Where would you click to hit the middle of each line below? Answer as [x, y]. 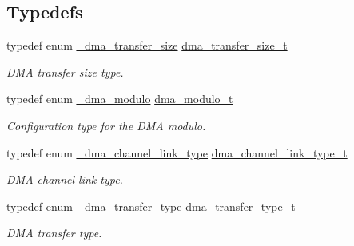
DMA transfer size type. [65, 71]
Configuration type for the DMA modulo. [106, 125]
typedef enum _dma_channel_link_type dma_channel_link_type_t [177, 152]
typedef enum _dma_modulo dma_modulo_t [120, 99]
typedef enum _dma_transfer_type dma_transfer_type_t [151, 206]
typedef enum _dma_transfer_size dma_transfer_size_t [147, 45]
